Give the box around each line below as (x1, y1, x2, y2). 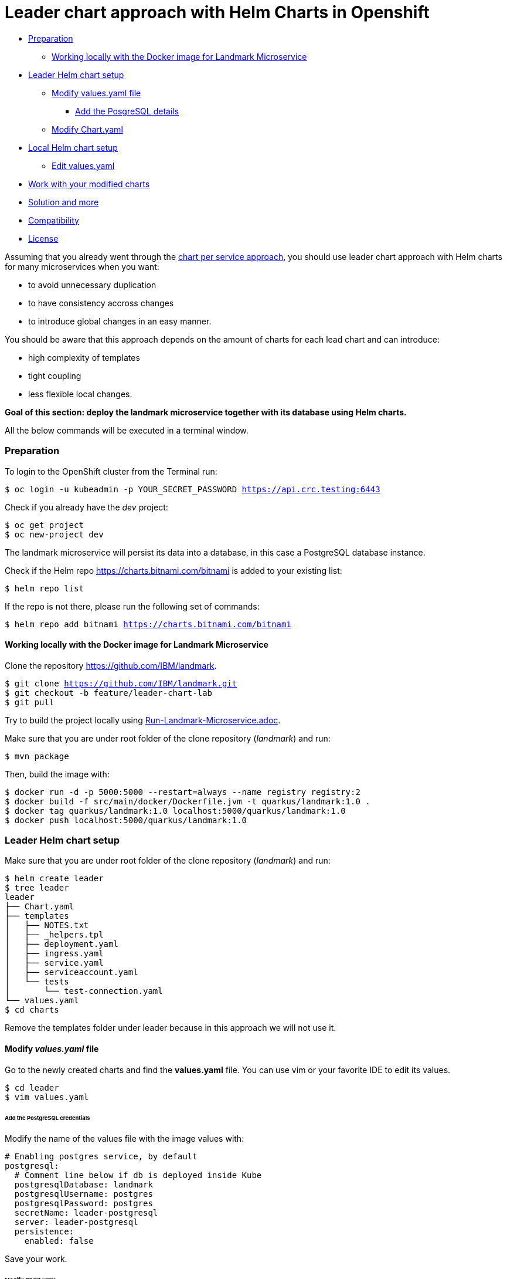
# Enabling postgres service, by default (5, 1152, 198, 1162)
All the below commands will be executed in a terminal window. (5, 425, 249, 435)
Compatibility (28, 215, 79, 225)
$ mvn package (5, 751, 69, 761)
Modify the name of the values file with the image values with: (5, 1133, 244, 1144)
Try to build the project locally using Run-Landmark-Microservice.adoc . (5, 715, 281, 725)
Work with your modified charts (28, 178, 150, 189)
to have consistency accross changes (28, 297, 174, 308)
